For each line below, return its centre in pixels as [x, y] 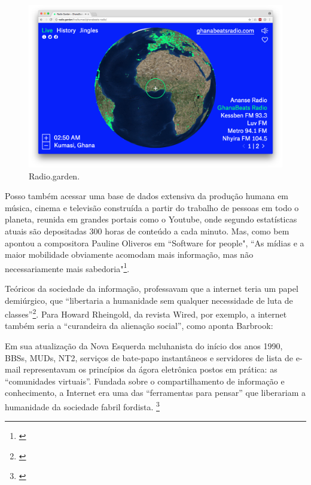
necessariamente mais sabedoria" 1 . [67, 267]
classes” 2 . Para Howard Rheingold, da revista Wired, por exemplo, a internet [146, 313]
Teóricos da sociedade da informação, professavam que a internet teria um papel [152, 289]
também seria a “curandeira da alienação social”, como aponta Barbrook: [139, 326]
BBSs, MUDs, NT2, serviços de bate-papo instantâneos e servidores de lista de [149, 357]
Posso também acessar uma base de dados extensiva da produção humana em [147, 196]
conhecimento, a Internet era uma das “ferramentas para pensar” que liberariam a [155, 393]
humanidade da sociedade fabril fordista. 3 [82, 406]
